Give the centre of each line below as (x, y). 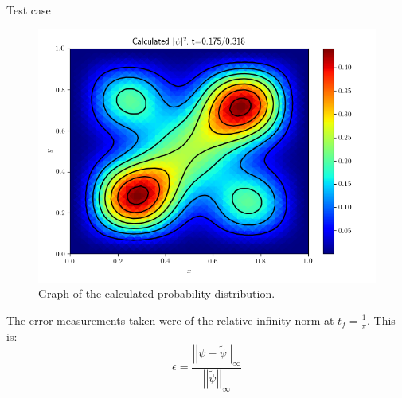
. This (381, 320)
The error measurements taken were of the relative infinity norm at (170, 320)
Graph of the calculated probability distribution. (157, 293)
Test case (29, 10)
